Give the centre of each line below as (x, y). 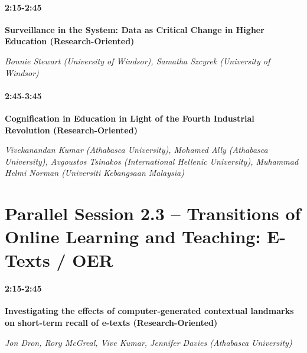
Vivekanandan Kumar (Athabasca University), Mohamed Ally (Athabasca (136, 150)
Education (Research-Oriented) (70, 41)
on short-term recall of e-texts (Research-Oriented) (111, 323)
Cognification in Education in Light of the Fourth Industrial (130, 118)
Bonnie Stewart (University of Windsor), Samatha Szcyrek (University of (138, 61)
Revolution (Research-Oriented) (71, 130)
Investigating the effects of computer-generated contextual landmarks (149, 311)
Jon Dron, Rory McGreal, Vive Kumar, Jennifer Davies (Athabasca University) (148, 342)
